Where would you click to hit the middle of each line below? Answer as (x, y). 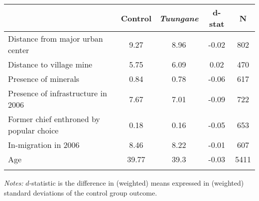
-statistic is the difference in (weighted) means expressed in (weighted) (136, 183)
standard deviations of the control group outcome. (81, 192)
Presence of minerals (44, 79)
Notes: (14, 183)
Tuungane (179, 18)
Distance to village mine (50, 64)
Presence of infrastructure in (58, 93)
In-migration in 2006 (44, 145)
